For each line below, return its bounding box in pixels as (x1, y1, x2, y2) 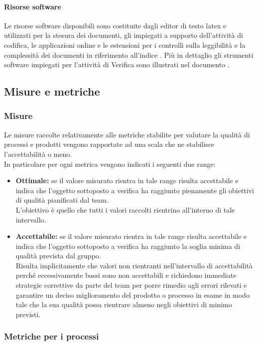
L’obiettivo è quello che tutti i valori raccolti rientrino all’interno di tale (15, 204, 235, 215)
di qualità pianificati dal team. (15, 195, 109, 205)
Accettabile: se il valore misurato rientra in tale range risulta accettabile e (15, 231, 247, 241)
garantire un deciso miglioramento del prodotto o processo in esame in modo (15, 289, 250, 300)
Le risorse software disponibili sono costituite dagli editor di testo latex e (4, 20, 227, 30)
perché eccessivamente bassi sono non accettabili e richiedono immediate (15, 270, 237, 280)
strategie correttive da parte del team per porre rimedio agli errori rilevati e (15, 280, 247, 290)
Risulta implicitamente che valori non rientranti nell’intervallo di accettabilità (15, 260, 253, 270)
